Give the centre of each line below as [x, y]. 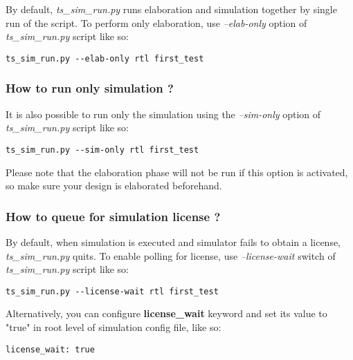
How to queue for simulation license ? [113, 216]
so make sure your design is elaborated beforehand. [114, 186]
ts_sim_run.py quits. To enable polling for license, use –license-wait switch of [171, 255]
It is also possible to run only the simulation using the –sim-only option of [163, 114]
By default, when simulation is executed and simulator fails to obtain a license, [173, 241]
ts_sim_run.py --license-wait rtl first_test [112, 291]
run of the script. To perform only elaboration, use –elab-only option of [156, 22]
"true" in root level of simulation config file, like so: [114, 326]
